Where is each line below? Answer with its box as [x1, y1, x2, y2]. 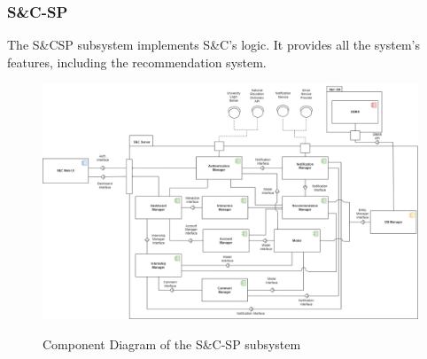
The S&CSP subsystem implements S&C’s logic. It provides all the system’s [7, 35, 420, 54]
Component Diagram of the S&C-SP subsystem [43, 334, 301, 353]
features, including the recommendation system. [7, 52, 267, 71]
